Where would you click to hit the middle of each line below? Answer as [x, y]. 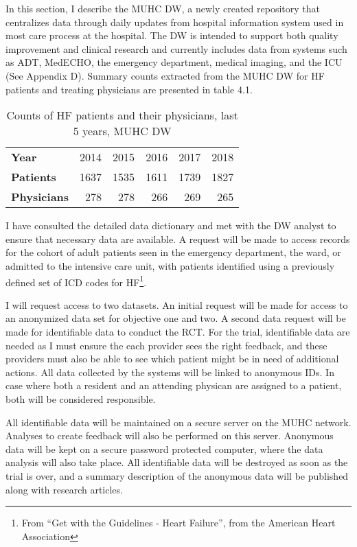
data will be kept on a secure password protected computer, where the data [164, 449]
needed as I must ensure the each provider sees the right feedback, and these [166, 345]
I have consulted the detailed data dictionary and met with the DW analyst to [171, 225]
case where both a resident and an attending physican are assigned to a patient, [174, 385]
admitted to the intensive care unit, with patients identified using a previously [170, 265]
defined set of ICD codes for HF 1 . [76, 281]
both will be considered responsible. [81, 398]
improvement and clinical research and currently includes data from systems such [176, 48]
